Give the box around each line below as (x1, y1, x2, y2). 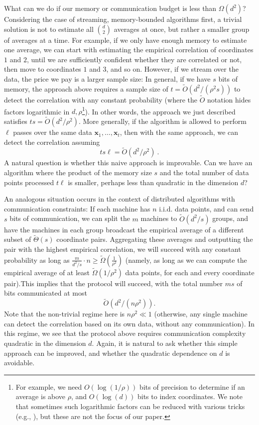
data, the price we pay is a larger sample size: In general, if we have (4, 73, 211, 84)
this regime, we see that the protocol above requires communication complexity (4, 328, 246, 338)
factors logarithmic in (4, 106, 70, 116)
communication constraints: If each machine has (4, 203, 150, 213)
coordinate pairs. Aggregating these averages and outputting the (56, 234, 253, 244)
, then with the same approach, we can (120, 127, 239, 137)
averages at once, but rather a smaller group (114, 23, 250, 34)
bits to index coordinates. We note (137, 391, 243, 402)
